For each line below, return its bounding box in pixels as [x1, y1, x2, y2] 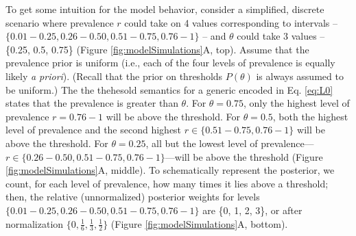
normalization [5, 216, 64, 231]
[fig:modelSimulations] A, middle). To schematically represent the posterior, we [5, 163, 335, 177]
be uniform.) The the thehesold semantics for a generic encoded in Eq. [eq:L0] [5, 82, 333, 96]
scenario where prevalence [5, 15, 114, 29]
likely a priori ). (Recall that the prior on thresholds [5, 68, 223, 83]
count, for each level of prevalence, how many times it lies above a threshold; [5, 176, 329, 190]
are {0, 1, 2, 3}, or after [202, 202, 302, 217]
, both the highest [272, 109, 348, 123]
